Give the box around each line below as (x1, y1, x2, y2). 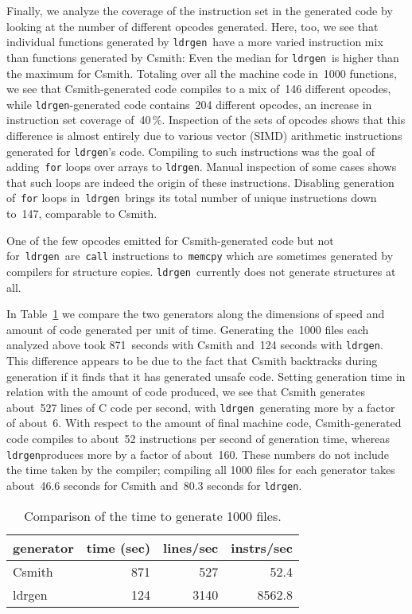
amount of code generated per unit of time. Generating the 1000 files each (6, 321, 369, 337)
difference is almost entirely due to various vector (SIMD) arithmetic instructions (6, 126, 402, 143)
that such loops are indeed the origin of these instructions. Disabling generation (6, 173, 395, 190)
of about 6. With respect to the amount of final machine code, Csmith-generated (6, 414, 402, 431)
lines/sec (163, 538, 219, 557)
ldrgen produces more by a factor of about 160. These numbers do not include (6, 445, 389, 462)
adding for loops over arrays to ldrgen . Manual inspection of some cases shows (6, 158, 397, 175)
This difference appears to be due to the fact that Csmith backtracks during (6, 352, 378, 369)
